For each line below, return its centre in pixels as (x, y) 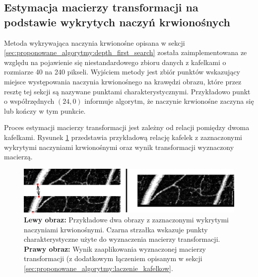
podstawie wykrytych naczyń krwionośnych (117, 22)
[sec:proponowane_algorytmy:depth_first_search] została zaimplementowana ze (126, 52)
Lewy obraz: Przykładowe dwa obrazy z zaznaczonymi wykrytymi (127, 219)
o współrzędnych (29, 101)
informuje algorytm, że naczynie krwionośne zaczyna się (169, 101)
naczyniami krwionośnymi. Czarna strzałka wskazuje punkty (116, 229)
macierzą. (18, 157)
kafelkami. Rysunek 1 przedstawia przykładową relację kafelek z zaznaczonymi (123, 137)
